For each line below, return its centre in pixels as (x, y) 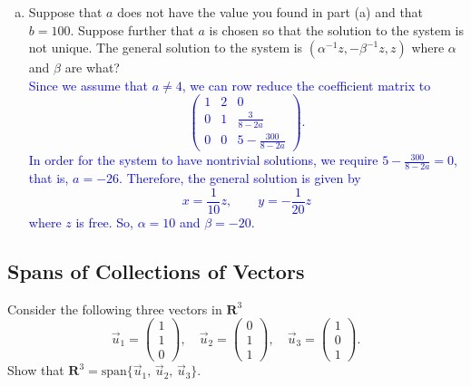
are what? (92, 68)
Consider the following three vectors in (115, 309)
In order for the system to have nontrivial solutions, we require (203, 160)
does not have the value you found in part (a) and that (270, 12)
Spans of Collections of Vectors (156, 270)
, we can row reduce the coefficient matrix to (306, 85)
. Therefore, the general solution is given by (240, 178)
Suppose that (65, 12)
